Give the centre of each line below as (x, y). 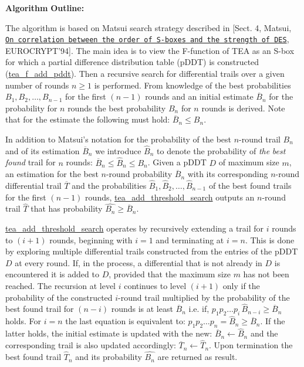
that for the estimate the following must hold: (88, 119)
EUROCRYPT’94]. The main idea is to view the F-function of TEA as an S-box (150, 50)
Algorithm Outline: (45, 8)
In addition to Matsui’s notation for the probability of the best (118, 139)
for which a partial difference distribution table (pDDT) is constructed (132, 62)
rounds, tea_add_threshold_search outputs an (170, 197)
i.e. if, (199, 309)
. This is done (270, 239)
